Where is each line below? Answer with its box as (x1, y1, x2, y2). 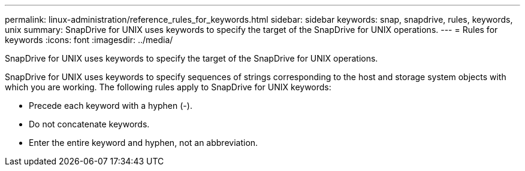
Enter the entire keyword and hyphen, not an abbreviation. (29, 138, 258, 148)
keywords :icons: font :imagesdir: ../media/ (5, 35, 173, 45)
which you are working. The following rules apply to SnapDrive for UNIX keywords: (5, 82, 331, 92)
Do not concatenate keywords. (29, 119, 150, 129)
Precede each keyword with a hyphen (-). (29, 100, 192, 111)
